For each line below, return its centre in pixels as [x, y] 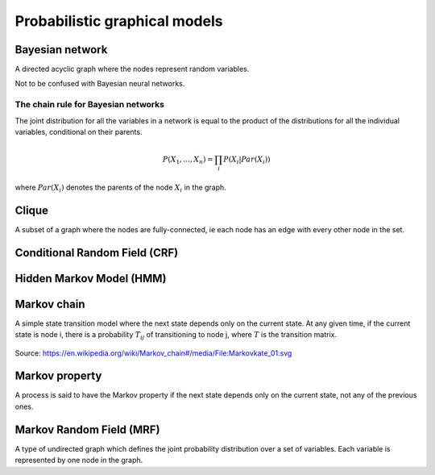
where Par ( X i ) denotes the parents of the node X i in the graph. [121, 188]
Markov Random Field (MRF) [87, 429]
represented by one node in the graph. [79, 460]
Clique [31, 210]
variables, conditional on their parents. [79, 131]
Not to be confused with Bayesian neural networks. [100, 84]
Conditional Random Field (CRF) [97, 253]
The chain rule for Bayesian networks [90, 105]
